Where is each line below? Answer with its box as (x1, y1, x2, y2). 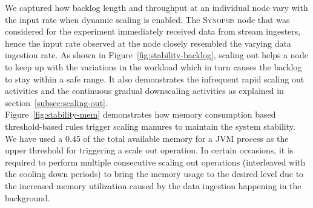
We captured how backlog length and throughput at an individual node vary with (5, 1, 308, 13)
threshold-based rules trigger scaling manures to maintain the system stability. (5, 119, 295, 132)
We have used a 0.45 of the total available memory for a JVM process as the (5, 132, 289, 144)
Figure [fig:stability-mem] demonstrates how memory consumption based (5, 108, 276, 121)
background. (5, 191, 50, 204)
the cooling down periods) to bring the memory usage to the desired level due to (5, 167, 304, 180)
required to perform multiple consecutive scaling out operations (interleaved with (5, 155, 306, 168)
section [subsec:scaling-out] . (5, 96, 108, 109)
